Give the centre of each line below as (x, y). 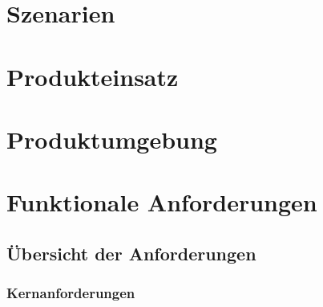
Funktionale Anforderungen (162, 202)
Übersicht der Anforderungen (131, 253)
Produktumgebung (112, 139)
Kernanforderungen (71, 293)
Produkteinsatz (93, 76)
